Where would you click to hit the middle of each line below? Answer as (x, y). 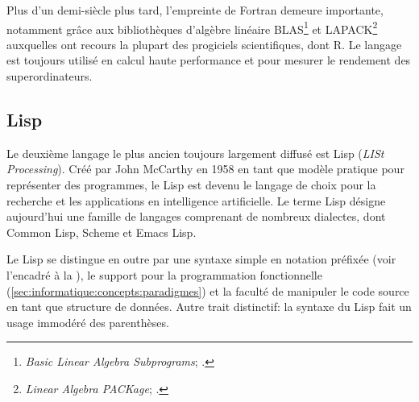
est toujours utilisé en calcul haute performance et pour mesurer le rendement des (209, 60)
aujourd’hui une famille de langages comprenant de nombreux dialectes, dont (196, 216)
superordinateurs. (50, 76)
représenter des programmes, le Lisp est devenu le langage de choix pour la (191, 185)
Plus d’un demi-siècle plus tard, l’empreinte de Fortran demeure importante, (195, 10)
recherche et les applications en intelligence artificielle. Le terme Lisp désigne (196, 200)
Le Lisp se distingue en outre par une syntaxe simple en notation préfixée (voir (201, 259)
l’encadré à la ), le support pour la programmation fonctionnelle (164, 274)
